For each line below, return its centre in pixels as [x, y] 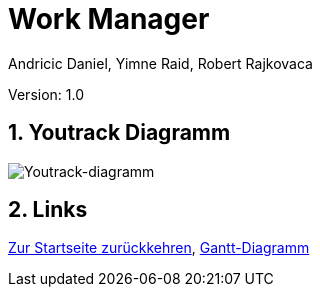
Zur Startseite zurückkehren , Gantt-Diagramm [159, 248]
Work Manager [109, 19]
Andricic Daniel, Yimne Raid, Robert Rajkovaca [160, 63]
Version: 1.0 [46, 94]
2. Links [48, 210]
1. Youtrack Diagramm [119, 133]
